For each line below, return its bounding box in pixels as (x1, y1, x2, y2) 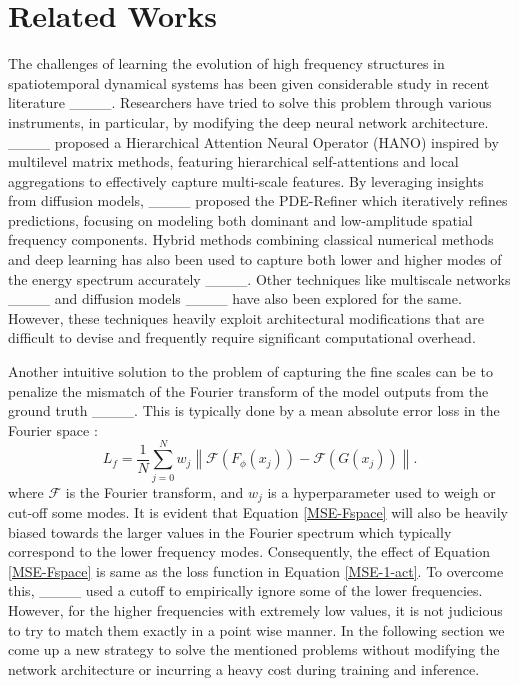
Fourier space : (8, 419, 98, 440)
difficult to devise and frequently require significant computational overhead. (8, 327, 476, 348)
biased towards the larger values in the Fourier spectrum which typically (8, 521, 452, 542)
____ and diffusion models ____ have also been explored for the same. (8, 288, 462, 309)
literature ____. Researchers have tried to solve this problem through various (8, 92, 492, 113)
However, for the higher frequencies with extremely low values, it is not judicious (8, 599, 503, 620)
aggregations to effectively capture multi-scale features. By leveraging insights (8, 170, 484, 191)
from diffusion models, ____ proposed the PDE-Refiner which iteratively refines (8, 190, 508, 211)
